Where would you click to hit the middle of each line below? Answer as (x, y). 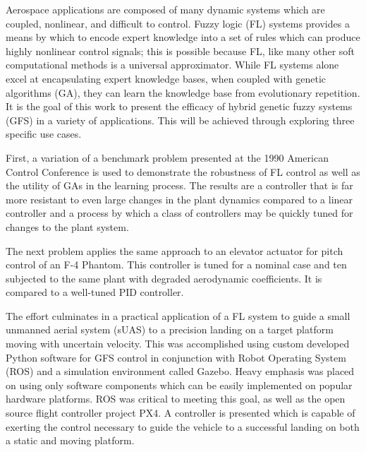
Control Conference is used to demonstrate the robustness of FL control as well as (183, 171)
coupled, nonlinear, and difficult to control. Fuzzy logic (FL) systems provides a (178, 23)
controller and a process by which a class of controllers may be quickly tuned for (179, 213)
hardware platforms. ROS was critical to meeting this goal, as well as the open (176, 399)
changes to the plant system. (67, 226)
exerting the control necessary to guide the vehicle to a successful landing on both (183, 426)
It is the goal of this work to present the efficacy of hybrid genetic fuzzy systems (179, 106)
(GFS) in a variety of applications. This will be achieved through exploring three (180, 120)
